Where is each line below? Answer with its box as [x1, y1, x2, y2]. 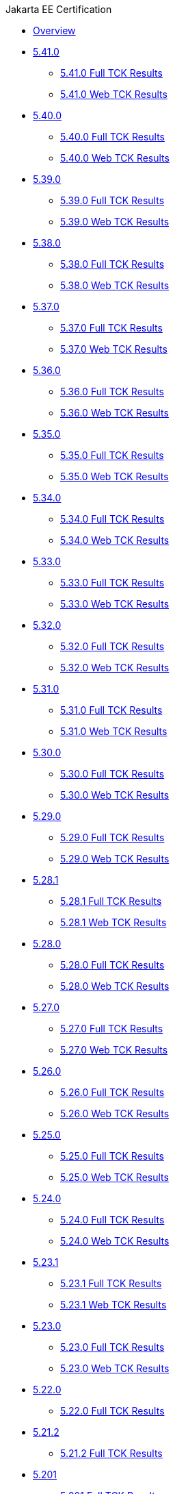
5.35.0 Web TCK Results [60, 471, 169, 482]
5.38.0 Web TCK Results [60, 279, 170, 291]
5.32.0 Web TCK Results [60, 662, 170, 673]
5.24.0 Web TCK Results [60, 1235, 170, 1247]
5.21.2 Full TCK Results [60, 1447, 163, 1459]
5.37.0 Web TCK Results [60, 343, 167, 355]
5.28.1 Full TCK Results [60, 895, 162, 907]
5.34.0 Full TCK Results [60, 513, 165, 525]
